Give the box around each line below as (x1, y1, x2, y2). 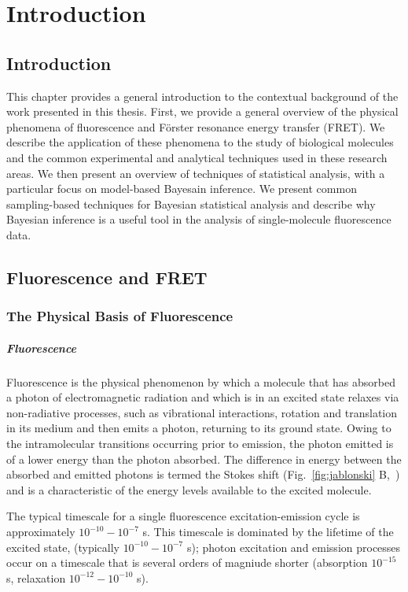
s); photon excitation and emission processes (186, 538, 401, 555)
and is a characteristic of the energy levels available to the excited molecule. (6, 481, 372, 498)
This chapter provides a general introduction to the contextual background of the (6, 87, 399, 104)
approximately (6, 524, 75, 540)
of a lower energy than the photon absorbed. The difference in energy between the (6, 450, 402, 467)
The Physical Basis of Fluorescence (6, 306, 233, 326)
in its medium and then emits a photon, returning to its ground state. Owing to (6, 420, 391, 436)
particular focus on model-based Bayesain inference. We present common (6, 180, 357, 197)
